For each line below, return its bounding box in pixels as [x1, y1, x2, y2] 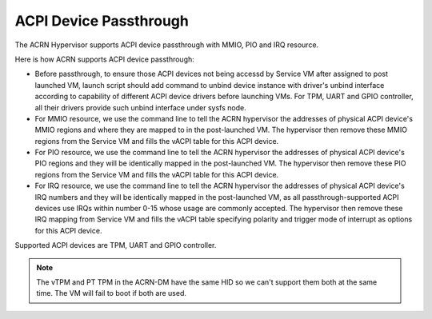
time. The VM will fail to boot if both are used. [36, 289, 187, 298]
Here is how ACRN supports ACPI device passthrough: [14, 54, 195, 64]
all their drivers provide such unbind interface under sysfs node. [34, 102, 247, 112]
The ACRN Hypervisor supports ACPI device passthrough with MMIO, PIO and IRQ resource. [14, 40, 319, 50]
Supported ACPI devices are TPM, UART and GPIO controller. [14, 241, 217, 250]
